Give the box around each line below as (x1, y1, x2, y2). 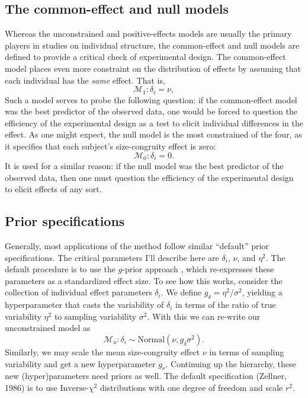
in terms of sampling (209, 345, 284, 358)
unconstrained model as (5, 321, 91, 334)
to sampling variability (54, 310, 137, 322)
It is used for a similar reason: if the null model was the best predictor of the (5, 160, 284, 172)
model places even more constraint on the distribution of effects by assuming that (5, 62, 301, 74)
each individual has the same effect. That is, (5, 74, 165, 86)
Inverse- (60, 384, 89, 393)
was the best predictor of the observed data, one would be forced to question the (5, 105, 297, 117)
